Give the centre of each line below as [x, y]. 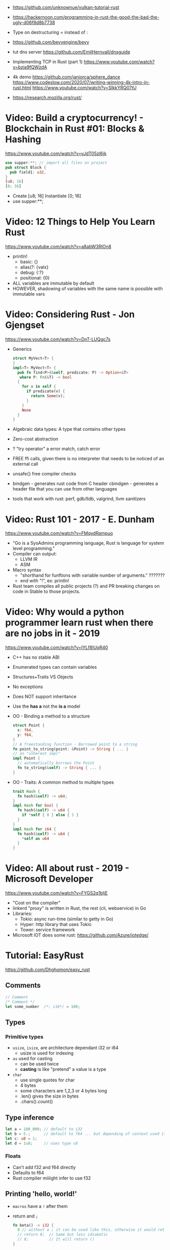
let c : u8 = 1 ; [21, 1139]
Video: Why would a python [65, 612]
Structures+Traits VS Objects [43, 677]
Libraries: [23, 914]
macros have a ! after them [40, 1206]
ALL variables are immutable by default [53, 284]
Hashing [23, 139]
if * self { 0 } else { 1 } [50, 815]
